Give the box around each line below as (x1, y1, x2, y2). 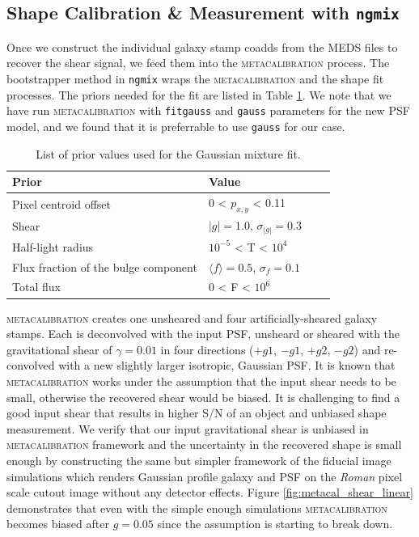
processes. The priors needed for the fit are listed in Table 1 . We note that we (6, 86, 391, 103)
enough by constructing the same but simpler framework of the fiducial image (6, 451, 391, 468)
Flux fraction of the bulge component (12, 258, 197, 275)
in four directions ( (160, 340, 254, 357)
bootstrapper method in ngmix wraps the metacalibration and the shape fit (6, 70, 384, 87)
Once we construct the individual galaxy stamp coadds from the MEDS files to (6, 38, 398, 55)
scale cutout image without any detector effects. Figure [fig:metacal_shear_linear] (6, 484, 413, 501)
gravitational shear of (6, 340, 112, 357)
